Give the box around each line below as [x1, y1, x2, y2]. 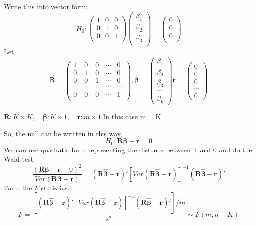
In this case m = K [103, 112, 161, 122]
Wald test [4, 154, 34, 164]
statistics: [41, 182, 70, 192]
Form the [4, 182, 32, 192]
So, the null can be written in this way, [4, 128, 122, 138]
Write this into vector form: [4, 1, 88, 11]
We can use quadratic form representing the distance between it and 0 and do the [4, 144, 252, 154]
